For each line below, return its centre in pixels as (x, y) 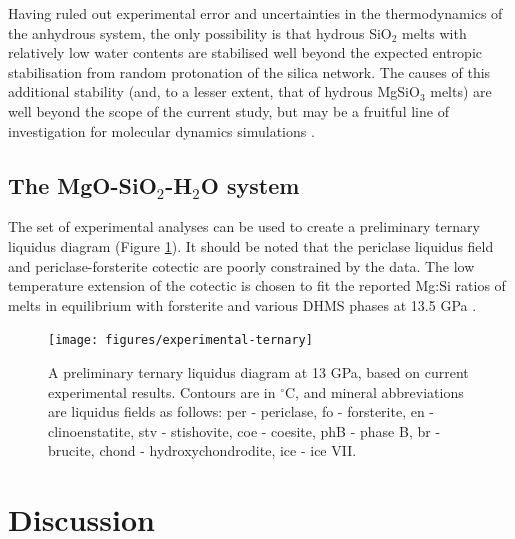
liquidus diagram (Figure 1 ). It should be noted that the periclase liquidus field (251, 245)
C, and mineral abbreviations (374, 391)
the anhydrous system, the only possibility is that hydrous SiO (200, 32)
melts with (434, 32)
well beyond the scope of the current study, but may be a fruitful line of (228, 110)
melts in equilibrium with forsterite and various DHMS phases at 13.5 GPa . (242, 304)
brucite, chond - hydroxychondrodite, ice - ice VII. (202, 450)
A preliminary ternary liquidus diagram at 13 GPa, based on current (258, 371)
